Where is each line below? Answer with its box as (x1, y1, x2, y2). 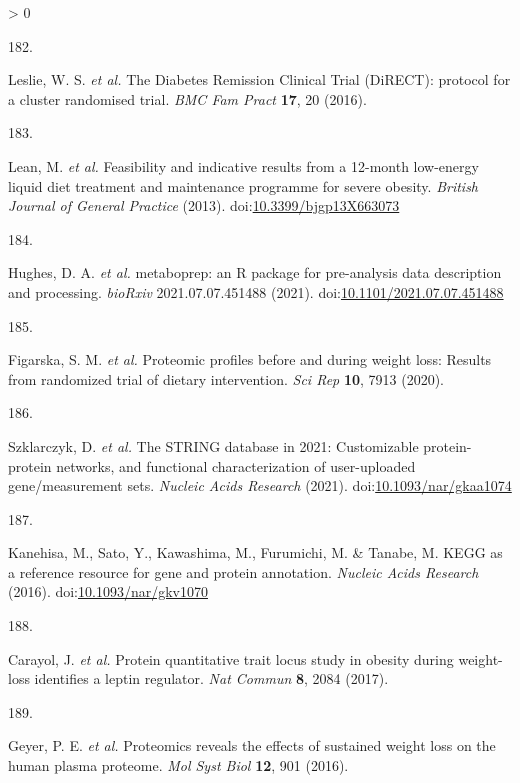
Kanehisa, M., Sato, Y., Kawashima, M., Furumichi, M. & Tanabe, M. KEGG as (8, 542, 503, 563)
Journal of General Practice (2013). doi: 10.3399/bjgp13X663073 (8, 195, 400, 216)
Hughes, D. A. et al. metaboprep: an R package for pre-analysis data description (8, 262, 502, 283)
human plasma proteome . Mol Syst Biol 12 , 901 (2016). (8, 755, 349, 776)
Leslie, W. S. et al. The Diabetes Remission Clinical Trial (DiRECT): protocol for (8, 69, 511, 90)
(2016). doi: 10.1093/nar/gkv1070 (8, 581, 208, 602)
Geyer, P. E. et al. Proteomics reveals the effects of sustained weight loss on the (8, 735, 496, 756)
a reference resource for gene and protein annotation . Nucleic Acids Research (8, 561, 479, 582)
